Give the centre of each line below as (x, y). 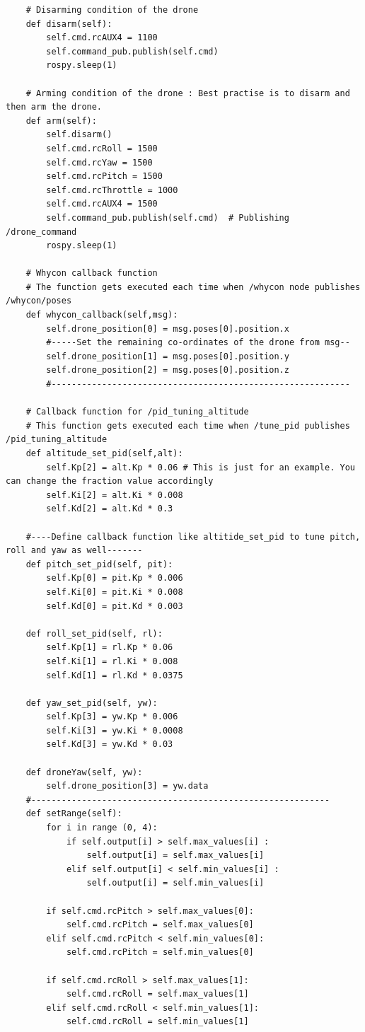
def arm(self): (61, 121)
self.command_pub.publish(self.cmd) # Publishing (168, 218)
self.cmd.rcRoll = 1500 (102, 148)
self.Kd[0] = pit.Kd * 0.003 (115, 606)
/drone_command (41, 232)
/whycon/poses (39, 301)
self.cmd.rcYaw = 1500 (99, 162)
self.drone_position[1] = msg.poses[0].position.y (168, 356)
